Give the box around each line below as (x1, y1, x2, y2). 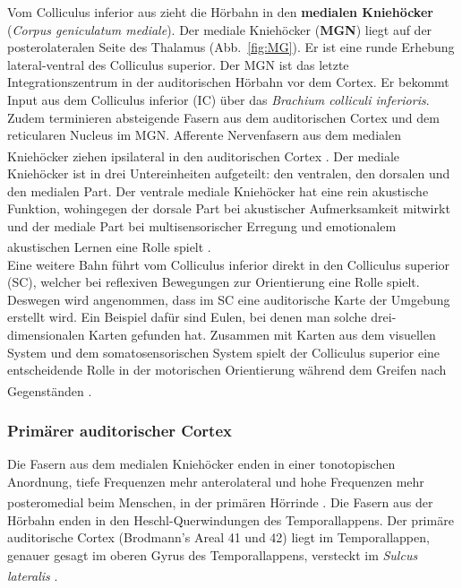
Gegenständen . (7, 381, 92, 400)
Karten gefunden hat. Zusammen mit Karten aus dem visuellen (89, 325, 436, 343)
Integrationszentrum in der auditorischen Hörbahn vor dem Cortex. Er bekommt (7, 73, 449, 91)
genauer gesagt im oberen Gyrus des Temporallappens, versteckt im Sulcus (7, 545, 418, 564)
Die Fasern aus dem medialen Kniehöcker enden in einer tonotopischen (7, 454, 396, 473)
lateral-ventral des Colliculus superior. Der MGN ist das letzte (7, 55, 349, 73)
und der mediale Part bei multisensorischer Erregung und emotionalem (7, 216, 397, 235)
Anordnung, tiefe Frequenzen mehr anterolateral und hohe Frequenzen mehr (7, 471, 424, 490)
